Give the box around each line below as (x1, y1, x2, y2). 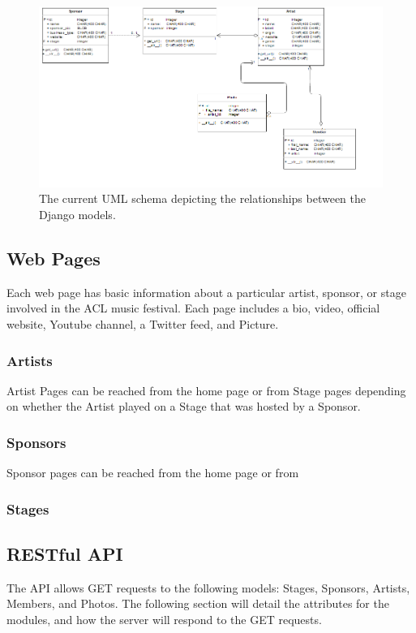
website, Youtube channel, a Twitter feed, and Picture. (6, 316, 279, 333)
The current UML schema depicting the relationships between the (39, 190, 367, 207)
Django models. (39, 206, 116, 223)
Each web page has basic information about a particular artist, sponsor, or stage (6, 283, 406, 300)
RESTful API (6, 541, 123, 566)
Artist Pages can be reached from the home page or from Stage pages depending (6, 381, 406, 398)
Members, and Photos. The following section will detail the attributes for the (6, 595, 389, 612)
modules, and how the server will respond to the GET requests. (6, 611, 322, 628)
